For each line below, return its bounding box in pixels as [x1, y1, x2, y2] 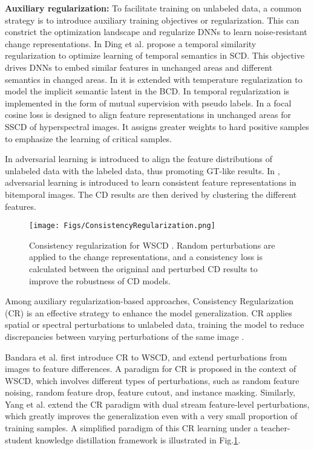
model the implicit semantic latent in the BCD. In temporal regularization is [5, 85, 290, 97]
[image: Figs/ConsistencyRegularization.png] [29, 221, 215, 230]
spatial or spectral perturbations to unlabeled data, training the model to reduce [5, 318, 304, 331]
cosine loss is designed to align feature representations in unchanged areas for [5, 108, 291, 121]
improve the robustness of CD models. [29, 274, 171, 287]
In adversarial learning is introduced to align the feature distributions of [5, 152, 272, 165]
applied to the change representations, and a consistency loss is [29, 250, 263, 263]
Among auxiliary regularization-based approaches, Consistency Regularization [5, 295, 294, 307]
